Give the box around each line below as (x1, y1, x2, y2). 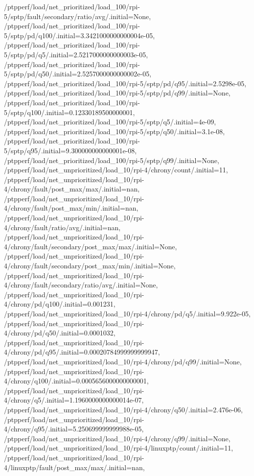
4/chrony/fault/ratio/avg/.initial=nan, (4, 222, 121, 232)
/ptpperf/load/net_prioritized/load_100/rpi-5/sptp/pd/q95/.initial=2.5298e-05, (4, 78, 247, 88)
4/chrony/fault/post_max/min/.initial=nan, (4, 203, 139, 213)
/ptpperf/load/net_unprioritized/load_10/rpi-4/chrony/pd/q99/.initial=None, (4, 356, 242, 366)
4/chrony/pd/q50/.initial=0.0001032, (4, 328, 115, 338)
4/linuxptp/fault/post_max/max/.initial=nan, (4, 462, 145, 472)
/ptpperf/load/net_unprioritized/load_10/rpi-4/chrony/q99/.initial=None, (4, 433, 231, 443)
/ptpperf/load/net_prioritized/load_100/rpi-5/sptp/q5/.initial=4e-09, (4, 117, 216, 127)
